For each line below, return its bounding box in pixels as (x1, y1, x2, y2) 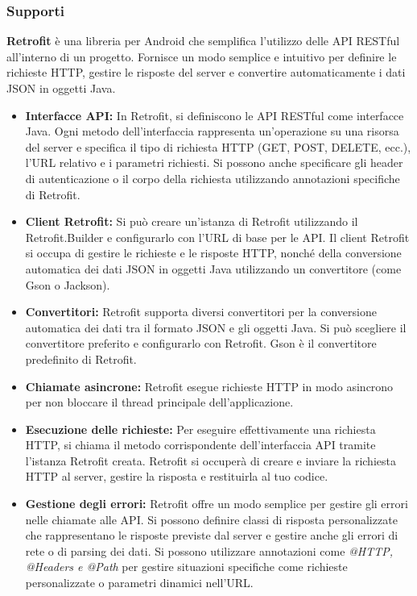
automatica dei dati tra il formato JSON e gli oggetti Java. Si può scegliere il (25, 319, 407, 336)
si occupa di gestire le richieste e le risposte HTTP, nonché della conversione (25, 244, 402, 261)
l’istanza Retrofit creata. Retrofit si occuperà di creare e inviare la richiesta (25, 452, 396, 469)
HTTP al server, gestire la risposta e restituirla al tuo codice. (25, 468, 328, 485)
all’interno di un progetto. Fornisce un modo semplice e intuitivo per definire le (6, 48, 397, 65)
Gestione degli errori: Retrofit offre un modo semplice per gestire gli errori (25, 495, 408, 512)
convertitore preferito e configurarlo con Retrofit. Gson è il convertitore (25, 335, 377, 352)
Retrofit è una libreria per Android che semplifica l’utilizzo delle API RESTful (6, 32, 400, 49)
